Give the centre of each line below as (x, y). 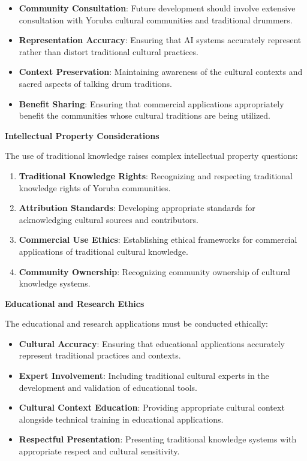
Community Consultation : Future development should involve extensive (157, 8)
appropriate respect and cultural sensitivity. (99, 451)
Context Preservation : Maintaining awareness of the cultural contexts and (161, 72)
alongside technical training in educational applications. (121, 419)
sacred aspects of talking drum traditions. (95, 83)
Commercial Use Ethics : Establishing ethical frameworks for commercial (158, 239)
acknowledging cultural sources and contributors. (109, 219)
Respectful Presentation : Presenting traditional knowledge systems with (158, 439)
